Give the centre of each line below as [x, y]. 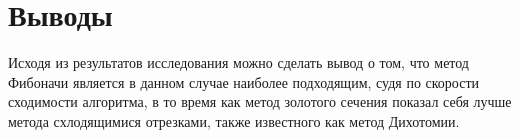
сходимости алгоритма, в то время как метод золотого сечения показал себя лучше [260, 101]
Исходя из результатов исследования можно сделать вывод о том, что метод [238, 62]
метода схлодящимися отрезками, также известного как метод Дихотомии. [234, 120]
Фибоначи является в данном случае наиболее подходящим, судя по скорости [244, 81]
